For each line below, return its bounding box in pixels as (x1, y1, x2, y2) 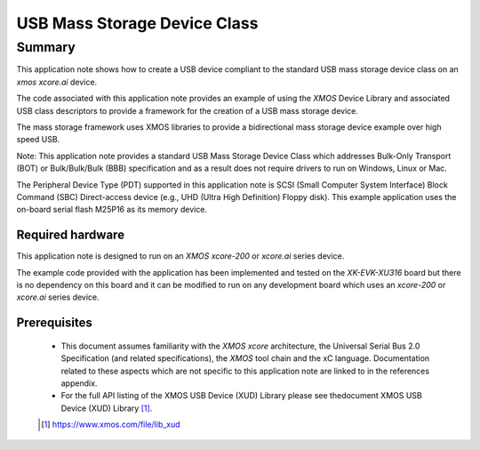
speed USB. (16, 134, 60, 145)
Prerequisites (16, 316, 92, 331)
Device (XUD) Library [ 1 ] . (60, 403, 153, 413)
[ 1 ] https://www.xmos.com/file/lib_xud (41, 419, 181, 430)
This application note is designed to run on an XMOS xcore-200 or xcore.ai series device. (16, 251, 345, 261)
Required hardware (16, 228, 124, 243)
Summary (16, 39, 76, 55)
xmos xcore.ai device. (16, 76, 98, 87)
